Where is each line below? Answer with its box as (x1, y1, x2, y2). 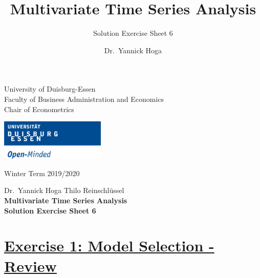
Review (4, 255, 57, 276)
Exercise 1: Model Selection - (4, 235, 214, 256)
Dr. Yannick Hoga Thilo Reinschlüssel (4, 185, 124, 196)
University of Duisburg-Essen (4, 83, 96, 94)
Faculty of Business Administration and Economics (4, 93, 164, 104)
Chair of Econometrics (4, 103, 74, 114)
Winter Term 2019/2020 (4, 167, 80, 178)
